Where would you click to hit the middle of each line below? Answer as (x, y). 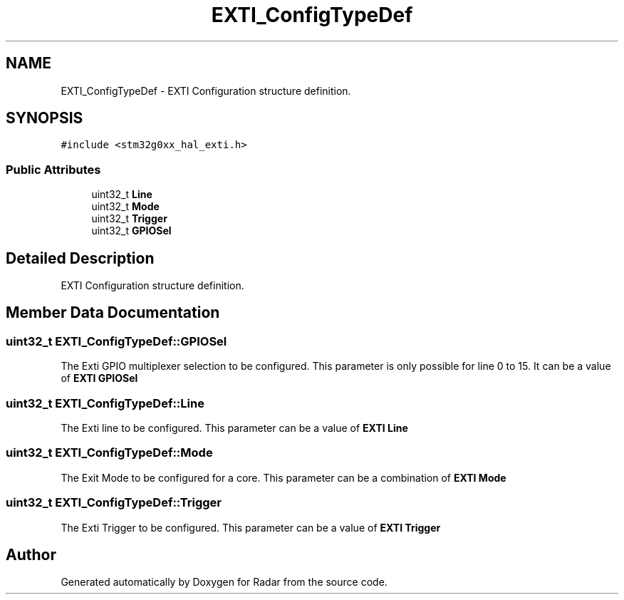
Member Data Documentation (113, 313)
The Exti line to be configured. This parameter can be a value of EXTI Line (234, 428)
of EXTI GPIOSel (99, 378)
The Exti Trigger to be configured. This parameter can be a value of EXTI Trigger (251, 527)
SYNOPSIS (45, 118)
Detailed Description (80, 258)
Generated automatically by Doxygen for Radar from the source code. (224, 582)
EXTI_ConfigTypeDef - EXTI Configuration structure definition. (206, 90)
